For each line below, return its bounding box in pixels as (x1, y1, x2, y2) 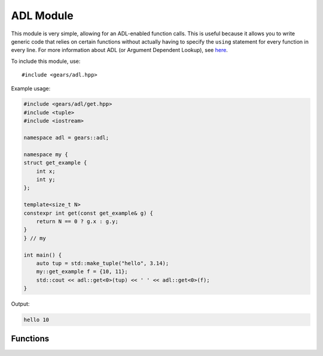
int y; (36, 177, 56, 182)
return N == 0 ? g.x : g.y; (36, 218, 119, 224)
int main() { (23, 251, 62, 258)
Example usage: (11, 84, 51, 92)
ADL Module (11, 9, 74, 22)
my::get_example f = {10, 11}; (36, 268, 128, 275)
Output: (11, 300, 30, 308)
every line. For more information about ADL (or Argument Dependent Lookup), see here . (11, 47, 228, 54)
